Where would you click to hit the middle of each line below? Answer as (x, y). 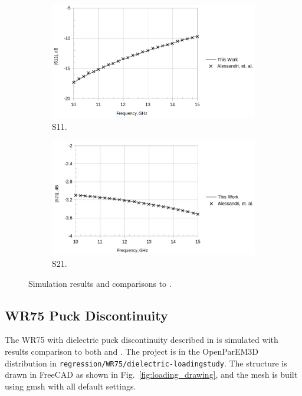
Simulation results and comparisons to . (100, 283)
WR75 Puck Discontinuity (86, 315)
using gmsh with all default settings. (70, 386)
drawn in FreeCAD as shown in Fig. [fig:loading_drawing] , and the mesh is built (151, 374)
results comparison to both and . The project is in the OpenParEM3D (132, 351)
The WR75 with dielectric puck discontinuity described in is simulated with (142, 340)
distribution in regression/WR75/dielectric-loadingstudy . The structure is (146, 363)
